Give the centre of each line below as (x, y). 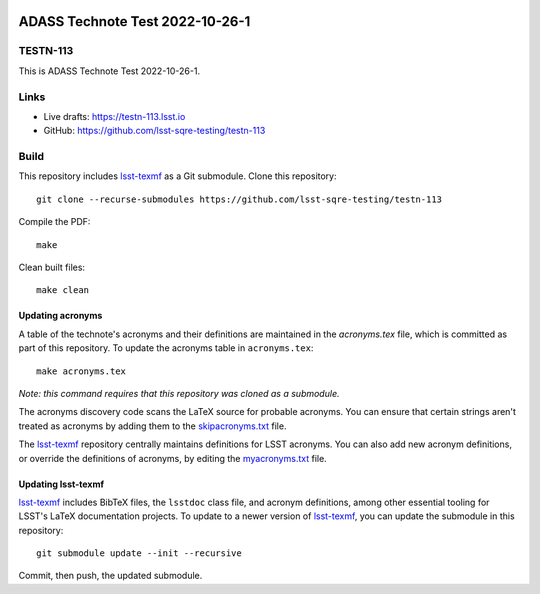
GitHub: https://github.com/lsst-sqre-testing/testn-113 (154, 131)
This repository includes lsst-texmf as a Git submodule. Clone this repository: (177, 176)
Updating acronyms (60, 316)
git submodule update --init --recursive (139, 553)
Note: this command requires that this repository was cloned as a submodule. (179, 393)
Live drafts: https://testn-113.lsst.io (114, 116)
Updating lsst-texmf (61, 484)
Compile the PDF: (54, 222)
